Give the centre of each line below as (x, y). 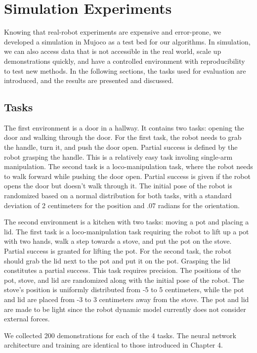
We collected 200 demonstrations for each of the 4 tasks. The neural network (120, 335)
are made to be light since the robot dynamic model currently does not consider (125, 309)
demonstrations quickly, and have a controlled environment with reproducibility (125, 61)
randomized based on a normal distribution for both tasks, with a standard (118, 196)
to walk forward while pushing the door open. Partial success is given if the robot (127, 176)
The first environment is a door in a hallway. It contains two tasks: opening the (124, 127)
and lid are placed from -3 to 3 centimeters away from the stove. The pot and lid (127, 299)
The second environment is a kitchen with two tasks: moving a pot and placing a (127, 222)
